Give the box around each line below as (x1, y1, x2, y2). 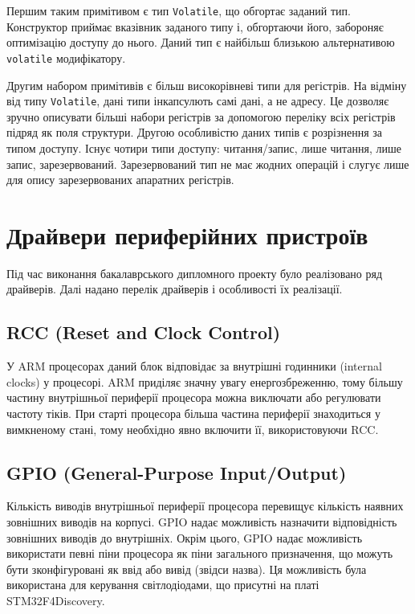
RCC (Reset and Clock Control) (6, 320, 281, 345)
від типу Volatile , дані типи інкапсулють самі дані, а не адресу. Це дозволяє (6, 92, 389, 109)
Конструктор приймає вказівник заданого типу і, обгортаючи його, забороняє (6, 18, 384, 35)
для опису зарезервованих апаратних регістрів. (6, 171, 234, 188)
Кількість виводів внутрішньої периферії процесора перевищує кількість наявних (6, 497, 404, 514)
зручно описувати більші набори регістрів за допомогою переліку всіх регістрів (6, 108, 396, 125)
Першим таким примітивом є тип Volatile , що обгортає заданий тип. (6, 2, 351, 18)
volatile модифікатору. (6, 49, 126, 66)
